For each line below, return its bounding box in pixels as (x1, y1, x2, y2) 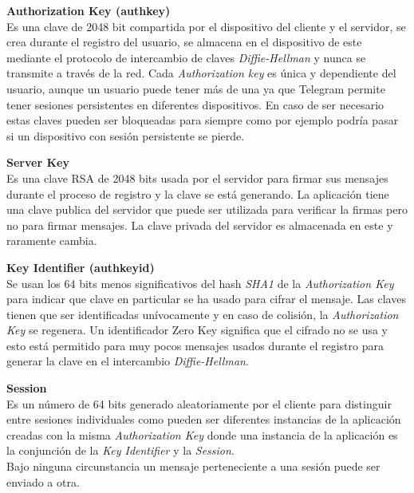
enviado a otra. (6, 473, 80, 490)
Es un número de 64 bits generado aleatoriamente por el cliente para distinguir (6, 395, 392, 412)
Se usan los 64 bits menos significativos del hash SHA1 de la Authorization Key (6, 274, 394, 291)
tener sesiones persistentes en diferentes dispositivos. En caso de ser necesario (6, 96, 384, 112)
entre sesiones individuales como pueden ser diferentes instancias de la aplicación (6, 411, 401, 428)
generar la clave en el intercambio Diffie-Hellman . (6, 353, 249, 369)
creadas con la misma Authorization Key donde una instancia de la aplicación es (6, 426, 398, 443)
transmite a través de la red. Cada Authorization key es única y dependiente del (6, 65, 396, 81)
